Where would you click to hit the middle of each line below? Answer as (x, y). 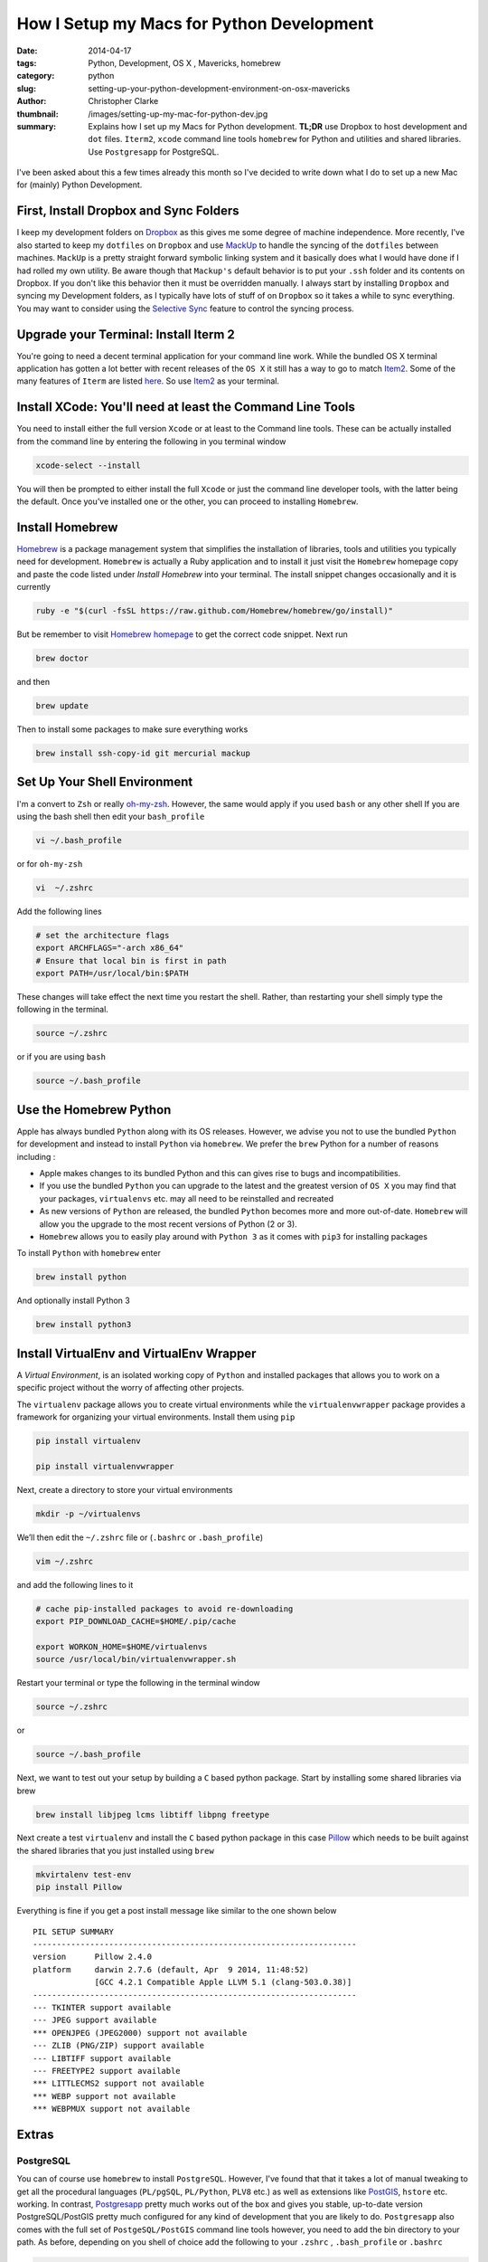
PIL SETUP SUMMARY (74, 1931)
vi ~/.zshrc (65, 888)
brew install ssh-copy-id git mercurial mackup (143, 754)
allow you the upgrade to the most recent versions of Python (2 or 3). (168, 1224)
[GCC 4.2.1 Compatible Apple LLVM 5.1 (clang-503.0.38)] (223, 1982)
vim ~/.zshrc (65, 1561)
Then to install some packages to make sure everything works (132, 729)
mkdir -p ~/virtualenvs (89, 1514)
